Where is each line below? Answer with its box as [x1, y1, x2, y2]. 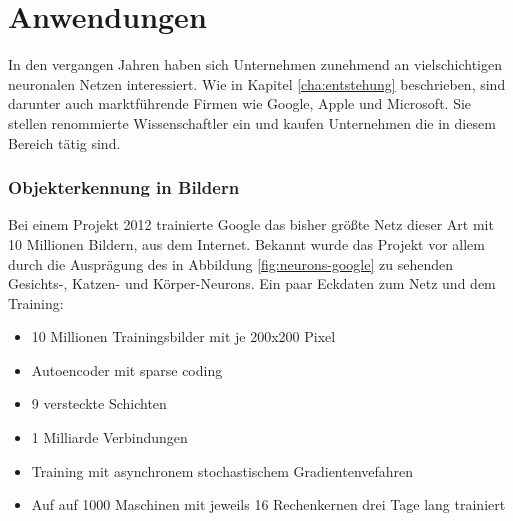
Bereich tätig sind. [8, 132, 121, 153]
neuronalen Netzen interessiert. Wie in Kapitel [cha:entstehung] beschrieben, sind [8, 73, 506, 94]
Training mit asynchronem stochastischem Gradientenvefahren [31, 460, 414, 481]
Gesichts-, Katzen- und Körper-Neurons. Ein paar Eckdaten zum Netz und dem [8, 273, 496, 294]
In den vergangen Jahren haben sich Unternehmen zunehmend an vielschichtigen [8, 54, 502, 75]
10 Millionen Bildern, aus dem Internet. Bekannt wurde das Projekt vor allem [8, 233, 485, 254]
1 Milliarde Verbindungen [31, 427, 188, 448]
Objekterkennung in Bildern [8, 175, 240, 200]
